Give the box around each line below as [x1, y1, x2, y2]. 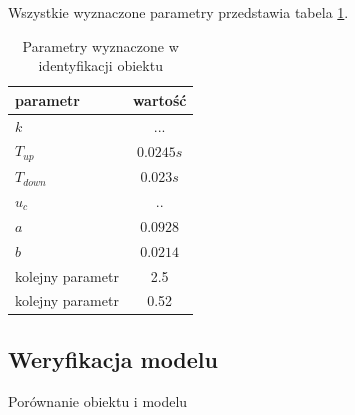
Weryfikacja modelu [8, 343, 218, 374]
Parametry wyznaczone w [22, 35, 179, 56]
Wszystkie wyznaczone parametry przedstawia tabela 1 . [8, 2, 349, 22]
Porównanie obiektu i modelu [8, 390, 188, 411]
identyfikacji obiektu [38, 55, 163, 76]
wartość [132, 89, 187, 110]
